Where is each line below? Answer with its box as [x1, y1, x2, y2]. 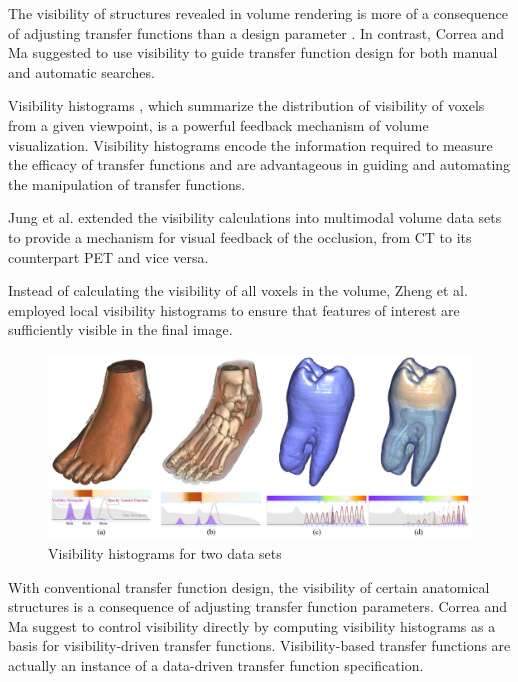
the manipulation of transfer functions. [8, 173, 246, 194]
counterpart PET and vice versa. [8, 246, 209, 267]
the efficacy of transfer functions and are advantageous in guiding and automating [8, 154, 511, 175]
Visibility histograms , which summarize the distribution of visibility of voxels [8, 95, 485, 116]
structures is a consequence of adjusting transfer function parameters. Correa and [8, 596, 508, 617]
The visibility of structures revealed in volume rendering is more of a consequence [8, 3, 508, 23]
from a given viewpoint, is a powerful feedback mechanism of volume [8, 114, 429, 135]
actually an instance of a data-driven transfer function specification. [8, 654, 424, 675]
